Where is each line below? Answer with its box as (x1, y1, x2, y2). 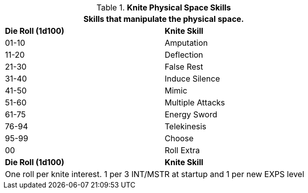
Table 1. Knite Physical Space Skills (96, 2, 231, 12)
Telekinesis (164, 121, 207, 131)
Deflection (164, 50, 203, 60)
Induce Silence (164, 74, 220, 84)
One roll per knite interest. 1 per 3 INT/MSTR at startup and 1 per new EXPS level (5, 169, 305, 179)
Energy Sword (164, 109, 218, 119)
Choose (164, 133, 194, 143)
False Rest (164, 62, 203, 72)
